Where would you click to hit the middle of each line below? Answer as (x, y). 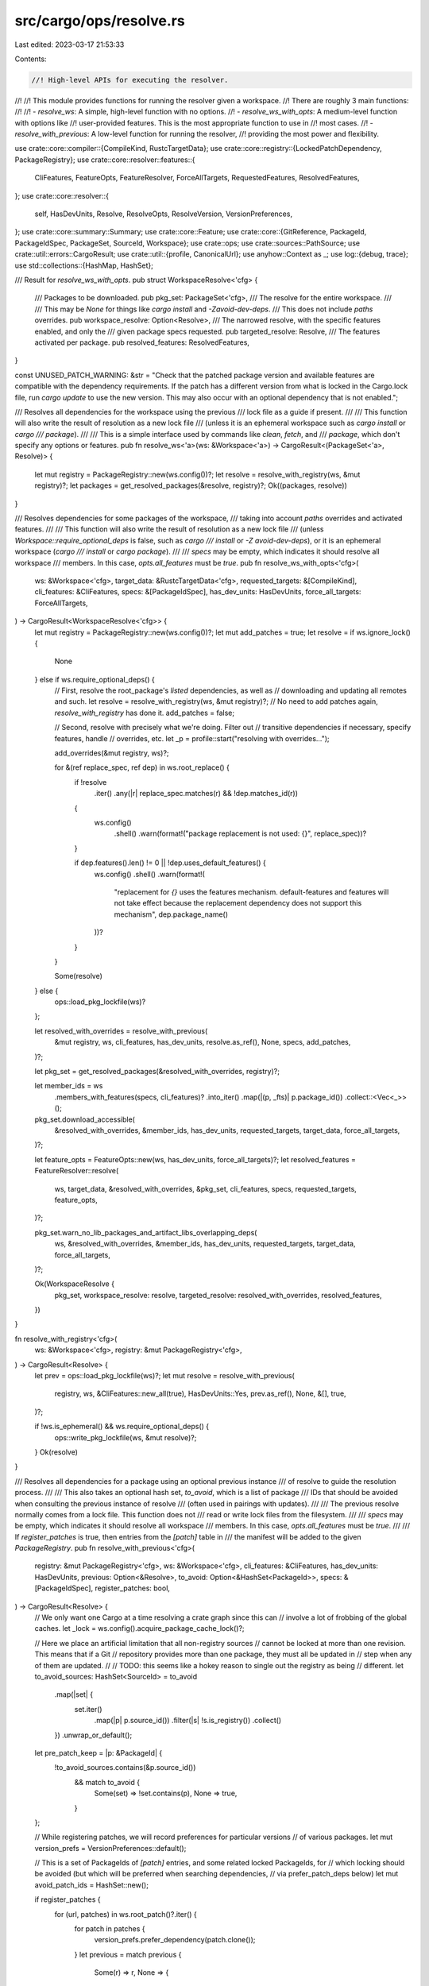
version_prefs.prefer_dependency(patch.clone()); (175, 1940)
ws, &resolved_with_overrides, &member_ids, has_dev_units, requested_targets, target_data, (205, 1244)
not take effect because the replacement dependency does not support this (238, 903)
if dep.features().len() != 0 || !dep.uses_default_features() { (170, 863)
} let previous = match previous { (128, 1954)
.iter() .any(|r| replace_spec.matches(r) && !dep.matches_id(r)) (196, 794)
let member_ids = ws (69, 1086)
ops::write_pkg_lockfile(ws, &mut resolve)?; (126, 1437)
